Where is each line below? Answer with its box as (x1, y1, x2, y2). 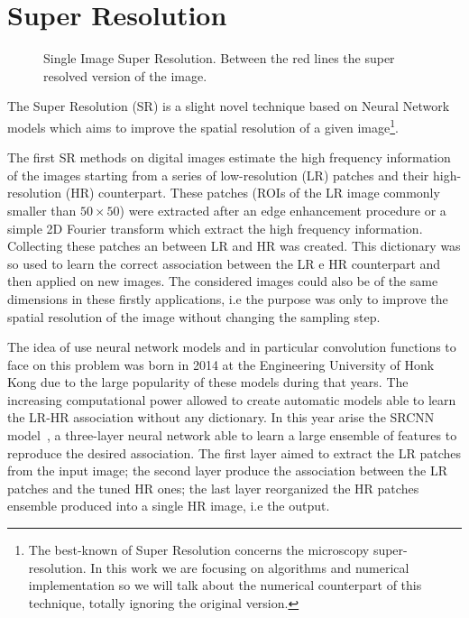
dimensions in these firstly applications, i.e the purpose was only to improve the (7, 289, 448, 308)
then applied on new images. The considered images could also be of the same (7, 272, 438, 291)
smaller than (7, 200, 77, 219)
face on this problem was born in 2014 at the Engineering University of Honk (7, 355, 435, 374)
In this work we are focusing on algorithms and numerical (90, 558, 409, 576)
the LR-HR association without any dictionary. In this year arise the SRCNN (7, 408, 435, 427)
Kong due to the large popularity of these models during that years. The (7, 373, 409, 392)
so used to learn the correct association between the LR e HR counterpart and (7, 254, 441, 272)
